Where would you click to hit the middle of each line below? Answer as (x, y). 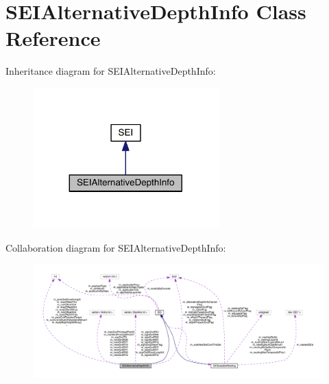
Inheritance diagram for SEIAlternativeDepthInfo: (111, 71)
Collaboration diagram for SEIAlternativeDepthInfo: (116, 247)
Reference (53, 38)
